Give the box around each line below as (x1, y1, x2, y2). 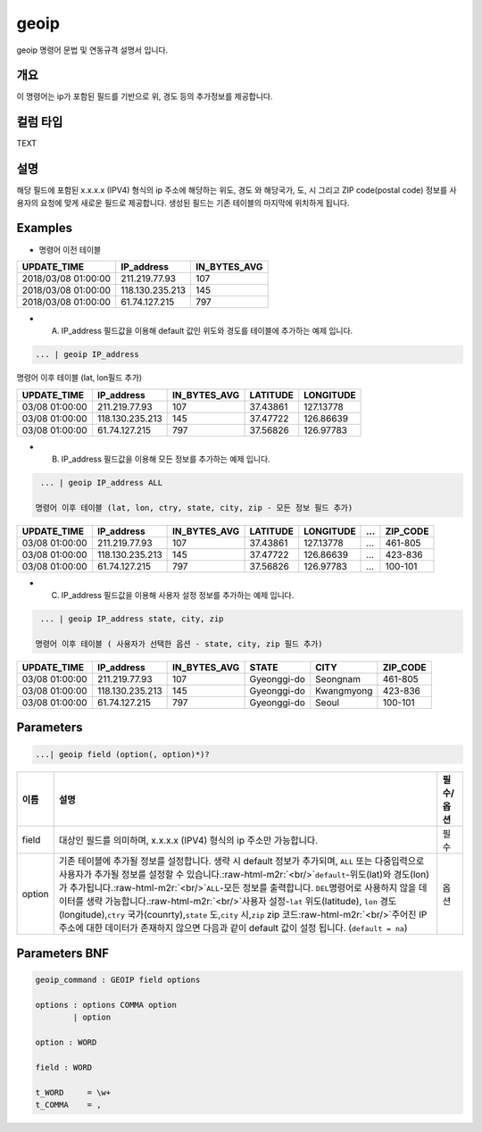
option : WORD (35, 1037, 97, 1048)
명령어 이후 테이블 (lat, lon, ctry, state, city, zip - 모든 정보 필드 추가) (35, 503, 353, 512)
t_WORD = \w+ (35, 1087, 112, 1097)
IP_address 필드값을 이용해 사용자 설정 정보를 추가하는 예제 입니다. (61, 590, 295, 601)
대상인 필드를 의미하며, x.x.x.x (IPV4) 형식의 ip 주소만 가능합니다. (58, 834, 319, 846)
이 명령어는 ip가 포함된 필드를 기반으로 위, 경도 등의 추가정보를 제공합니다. (16, 91, 273, 102)
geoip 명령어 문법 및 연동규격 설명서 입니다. (16, 45, 169, 55)
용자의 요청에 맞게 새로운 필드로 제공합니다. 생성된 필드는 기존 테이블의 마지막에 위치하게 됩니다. (16, 197, 350, 208)
